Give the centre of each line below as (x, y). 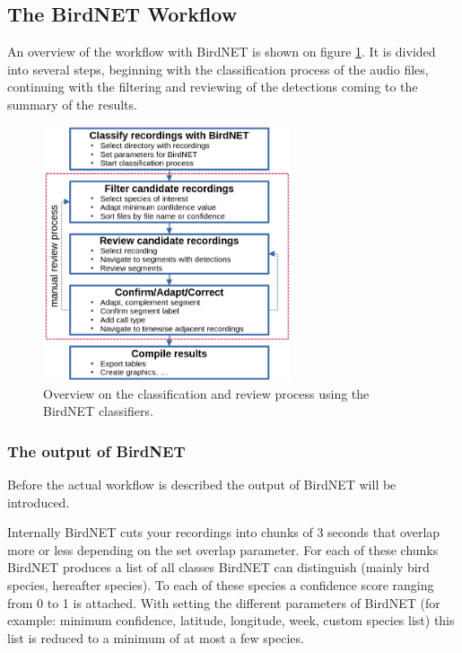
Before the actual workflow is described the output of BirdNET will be (202, 485)
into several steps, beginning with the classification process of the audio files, (218, 69)
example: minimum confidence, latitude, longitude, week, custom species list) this (231, 620)
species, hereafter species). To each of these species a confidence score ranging (221, 585)
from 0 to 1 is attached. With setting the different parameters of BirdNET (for (224, 602)
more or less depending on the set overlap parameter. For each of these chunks (223, 549)
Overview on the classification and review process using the (206, 393)
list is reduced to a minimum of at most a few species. (156, 637)
